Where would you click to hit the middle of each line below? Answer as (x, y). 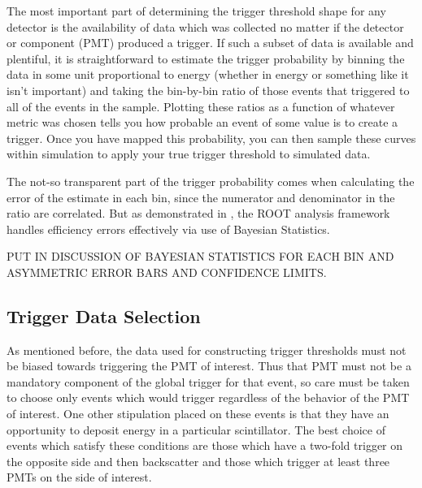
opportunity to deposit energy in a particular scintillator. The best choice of (196, 429)
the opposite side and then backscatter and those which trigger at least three (198, 461)
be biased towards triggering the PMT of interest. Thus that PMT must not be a (209, 366)
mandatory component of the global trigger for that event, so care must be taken (208, 381)
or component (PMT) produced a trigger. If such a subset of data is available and (210, 43)
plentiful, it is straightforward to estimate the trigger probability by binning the (206, 58)
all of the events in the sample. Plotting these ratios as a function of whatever (201, 106)
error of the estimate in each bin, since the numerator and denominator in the (201, 197)
